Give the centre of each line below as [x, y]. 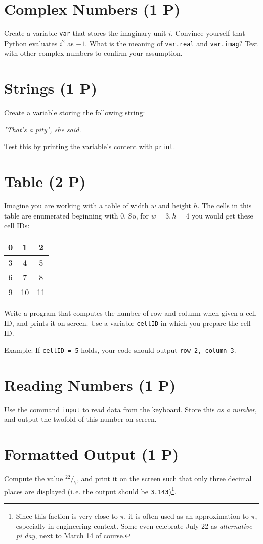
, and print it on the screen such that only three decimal [164, 478]
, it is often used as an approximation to [186, 516]
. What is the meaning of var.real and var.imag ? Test [172, 43]
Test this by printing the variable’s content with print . [90, 146]
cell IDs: [17, 225]
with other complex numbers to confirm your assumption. [93, 53]
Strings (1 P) [51, 88]
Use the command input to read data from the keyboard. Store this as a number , [130, 409]
